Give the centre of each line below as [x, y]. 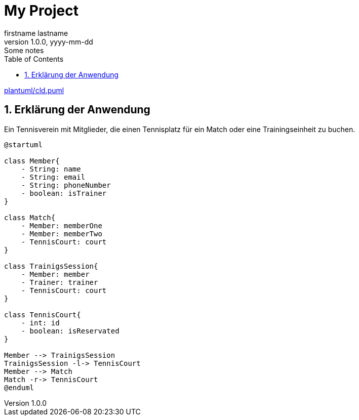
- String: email [53, 177]
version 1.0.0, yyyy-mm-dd [49, 41]
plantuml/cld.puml [34, 90]
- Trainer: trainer [59, 282]
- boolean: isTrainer [64, 193]
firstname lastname [36, 33]
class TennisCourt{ [43, 314]
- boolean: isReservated [70, 331]
